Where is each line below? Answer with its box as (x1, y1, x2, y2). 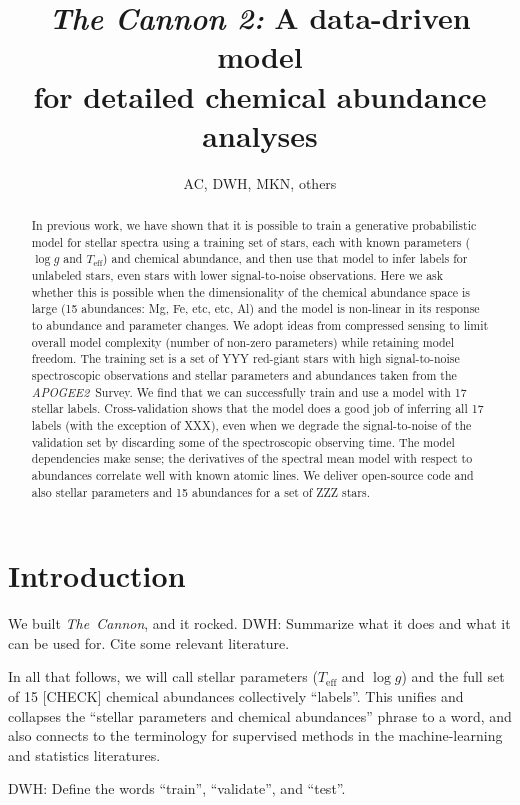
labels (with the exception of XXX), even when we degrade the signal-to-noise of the (31, 416, 472, 433)
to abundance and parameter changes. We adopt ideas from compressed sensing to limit (31, 317, 489, 334)
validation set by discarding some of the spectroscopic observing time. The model (31, 433, 455, 450)
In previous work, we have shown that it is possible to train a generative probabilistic (31, 217, 477, 234)
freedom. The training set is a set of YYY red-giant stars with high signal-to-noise (31, 350, 460, 367)
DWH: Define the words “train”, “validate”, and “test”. (8, 778, 346, 799)
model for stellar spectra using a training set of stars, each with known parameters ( (31, 233, 471, 250)
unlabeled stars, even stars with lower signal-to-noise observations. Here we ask (31, 267, 444, 284)
